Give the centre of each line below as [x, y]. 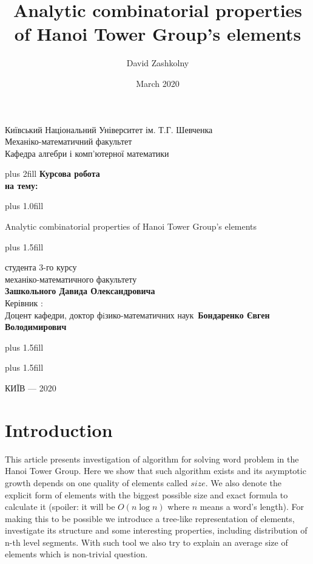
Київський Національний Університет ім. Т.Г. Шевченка [109, 129]
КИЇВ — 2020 [31, 388]
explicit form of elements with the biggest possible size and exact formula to [146, 494]
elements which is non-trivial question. [76, 554]
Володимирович [36, 327]
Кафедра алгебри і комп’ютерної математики [87, 153]
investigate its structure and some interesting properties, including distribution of [156, 530]
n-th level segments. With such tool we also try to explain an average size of [146, 542]
